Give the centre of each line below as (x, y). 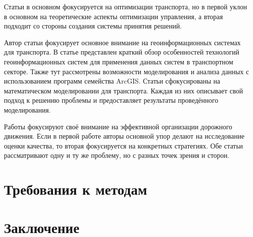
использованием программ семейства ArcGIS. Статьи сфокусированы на (112, 81)
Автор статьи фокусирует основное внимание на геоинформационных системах (122, 42)
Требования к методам (76, 189)
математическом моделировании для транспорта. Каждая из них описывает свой (124, 90)
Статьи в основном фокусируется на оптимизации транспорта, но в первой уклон (126, 6)
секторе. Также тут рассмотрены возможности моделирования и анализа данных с (126, 71)
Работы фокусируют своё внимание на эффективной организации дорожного (118, 126)
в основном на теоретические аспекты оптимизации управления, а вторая (114, 16)
